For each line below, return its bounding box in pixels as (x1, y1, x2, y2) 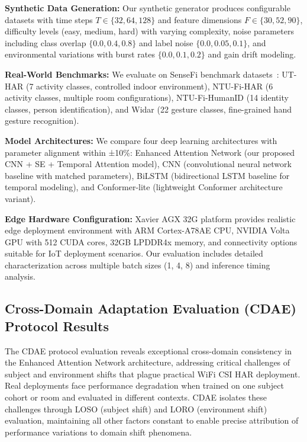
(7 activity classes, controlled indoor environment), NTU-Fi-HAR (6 (25, 79, 273, 92)
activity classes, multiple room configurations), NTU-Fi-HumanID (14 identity (5, 91, 289, 104)
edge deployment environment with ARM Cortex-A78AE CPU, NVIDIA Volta (5, 224, 290, 236)
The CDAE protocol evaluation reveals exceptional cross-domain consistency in (5, 344, 292, 357)
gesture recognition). (5, 114, 79, 127)
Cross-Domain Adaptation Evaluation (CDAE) (5, 299, 296, 318)
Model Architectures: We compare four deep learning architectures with (5, 134, 277, 146)
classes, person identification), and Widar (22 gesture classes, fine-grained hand (5, 103, 292, 115)
